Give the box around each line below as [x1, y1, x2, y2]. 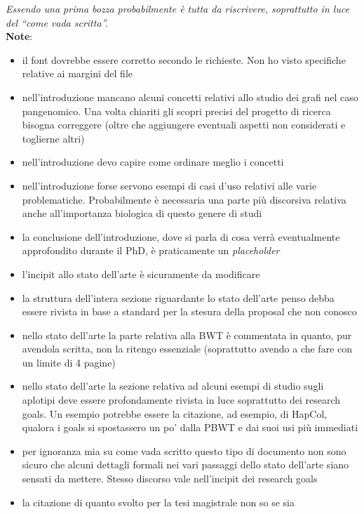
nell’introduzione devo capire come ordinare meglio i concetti [22, 154, 284, 169]
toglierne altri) [22, 131, 85, 145]
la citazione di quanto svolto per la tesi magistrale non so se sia [22, 494, 295, 509]
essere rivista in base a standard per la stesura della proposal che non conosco [22, 304, 357, 319]
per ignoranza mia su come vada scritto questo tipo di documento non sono [22, 443, 346, 458]
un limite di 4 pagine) [22, 355, 116, 369]
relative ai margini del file [22, 66, 133, 81]
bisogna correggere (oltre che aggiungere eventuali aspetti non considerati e [22, 117, 346, 132]
